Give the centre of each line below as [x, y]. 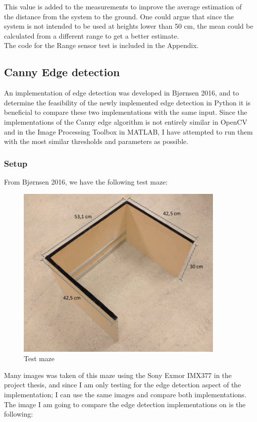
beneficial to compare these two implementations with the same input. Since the [126, 112]
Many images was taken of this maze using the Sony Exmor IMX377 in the [118, 375]
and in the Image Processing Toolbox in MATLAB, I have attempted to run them [128, 131]
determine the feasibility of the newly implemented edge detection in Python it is [127, 102]
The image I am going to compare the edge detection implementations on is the [125, 404]
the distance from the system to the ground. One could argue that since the [119, 16]
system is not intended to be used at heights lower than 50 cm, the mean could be [129, 26]
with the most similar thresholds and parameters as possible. [96, 141]
